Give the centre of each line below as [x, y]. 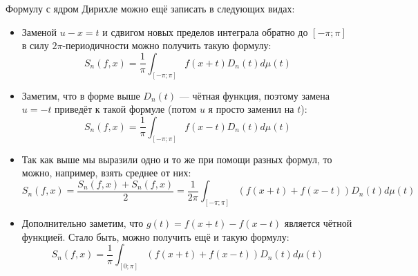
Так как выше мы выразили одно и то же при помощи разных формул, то [177, 159]
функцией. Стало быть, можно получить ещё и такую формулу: [155, 236]
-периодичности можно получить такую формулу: [167, 45]
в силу [35, 45]
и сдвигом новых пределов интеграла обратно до [205, 31]
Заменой [39, 31]
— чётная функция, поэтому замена [254, 95]
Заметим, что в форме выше [81, 95]
